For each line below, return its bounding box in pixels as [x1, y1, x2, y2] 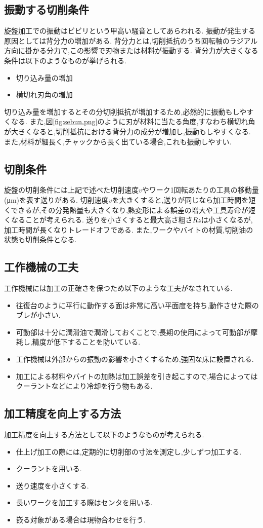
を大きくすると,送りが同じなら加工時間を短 [112, 194, 256, 205]
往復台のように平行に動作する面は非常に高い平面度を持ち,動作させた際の [16, 299, 259, 310]
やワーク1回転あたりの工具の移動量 [142, 184, 259, 195]
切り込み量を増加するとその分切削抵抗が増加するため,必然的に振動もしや [4, 106, 247, 117]
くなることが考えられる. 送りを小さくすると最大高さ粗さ [4, 214, 193, 225]
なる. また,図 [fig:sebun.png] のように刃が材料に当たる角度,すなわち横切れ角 [11, 116, 255, 127]
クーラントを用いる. [16, 463, 82, 474]
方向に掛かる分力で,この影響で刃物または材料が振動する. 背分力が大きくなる [4, 45, 258, 56]
